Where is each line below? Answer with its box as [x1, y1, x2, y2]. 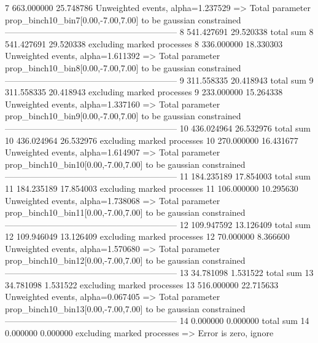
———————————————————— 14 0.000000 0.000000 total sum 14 [5, 314, 309, 327]
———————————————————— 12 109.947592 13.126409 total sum [5, 218, 311, 231]
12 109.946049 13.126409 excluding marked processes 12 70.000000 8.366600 [5, 230, 290, 243]
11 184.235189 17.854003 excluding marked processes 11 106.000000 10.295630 [5, 181, 298, 194]
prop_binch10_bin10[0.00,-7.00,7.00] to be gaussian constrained [5, 157, 246, 170]
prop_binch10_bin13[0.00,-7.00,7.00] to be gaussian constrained [5, 302, 246, 315]
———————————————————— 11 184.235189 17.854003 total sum [5, 170, 311, 183]
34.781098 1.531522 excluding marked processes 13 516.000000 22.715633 [5, 278, 279, 291]
